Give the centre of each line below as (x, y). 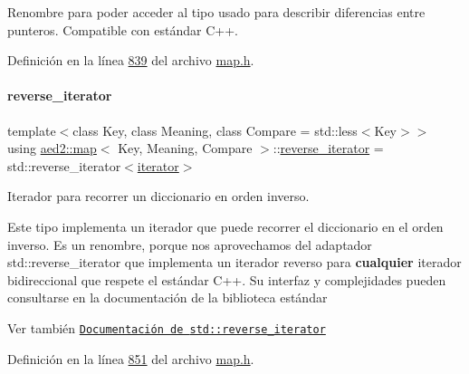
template (32, 130)
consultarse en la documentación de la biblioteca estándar (167, 297)
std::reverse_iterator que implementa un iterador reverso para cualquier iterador (234, 262)
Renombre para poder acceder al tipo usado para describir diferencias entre (216, 12)
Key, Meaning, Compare (185, 148)
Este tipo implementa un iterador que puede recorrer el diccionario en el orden (225, 226)
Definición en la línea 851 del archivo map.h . (131, 358)
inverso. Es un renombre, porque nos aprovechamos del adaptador (190, 244)
